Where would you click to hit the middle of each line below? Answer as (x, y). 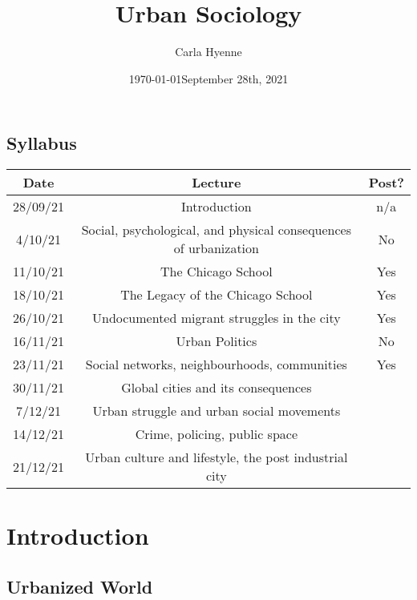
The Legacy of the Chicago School (217, 295)
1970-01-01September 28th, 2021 (208, 78)
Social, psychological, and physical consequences (216, 230)
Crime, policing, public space (216, 434)
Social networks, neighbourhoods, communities (216, 364)
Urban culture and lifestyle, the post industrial (217, 457)
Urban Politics (217, 341)
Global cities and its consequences (217, 388)
